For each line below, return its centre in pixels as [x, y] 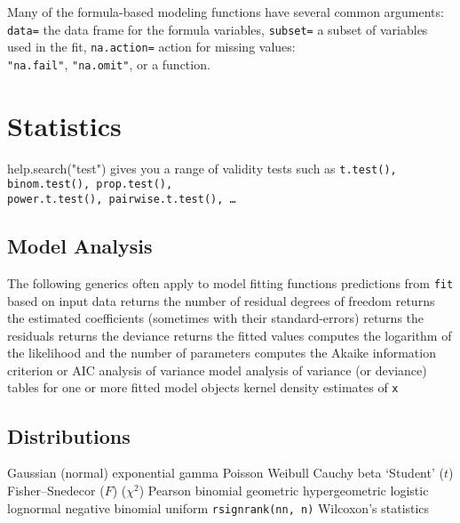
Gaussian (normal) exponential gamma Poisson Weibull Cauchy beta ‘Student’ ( [226, 473]
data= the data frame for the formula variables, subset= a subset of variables [218, 29]
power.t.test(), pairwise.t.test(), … [122, 199]
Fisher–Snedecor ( [56, 490]
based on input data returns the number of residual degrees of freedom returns [221, 300]
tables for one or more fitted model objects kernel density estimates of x [203, 387]
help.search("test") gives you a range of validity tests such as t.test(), [202, 168]
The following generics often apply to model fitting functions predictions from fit [230, 282]
